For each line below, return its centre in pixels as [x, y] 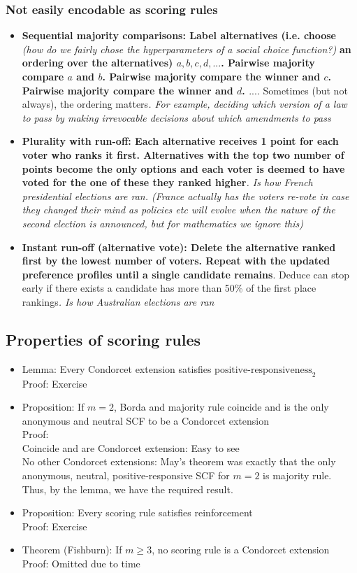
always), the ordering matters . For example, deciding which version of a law [184, 104]
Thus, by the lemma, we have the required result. [127, 489]
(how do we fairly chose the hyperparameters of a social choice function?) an [187, 49]
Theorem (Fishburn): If [72, 550]
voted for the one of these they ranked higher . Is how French [167, 182]
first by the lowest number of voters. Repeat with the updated [176, 261]
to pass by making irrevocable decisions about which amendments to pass [176, 117]
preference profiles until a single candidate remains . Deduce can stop [185, 274]
